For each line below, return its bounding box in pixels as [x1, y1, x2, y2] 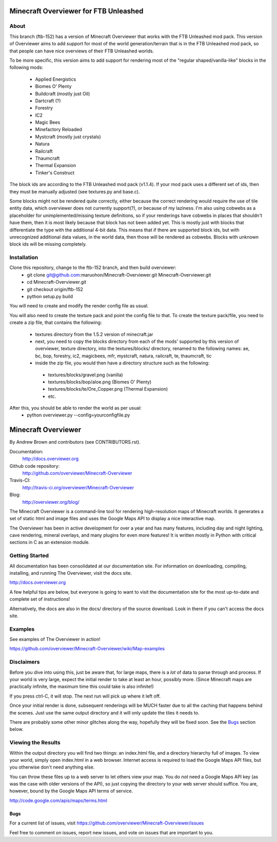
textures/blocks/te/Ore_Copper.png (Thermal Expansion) [48, 386, 168, 392]
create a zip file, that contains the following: [9, 319, 102, 326]
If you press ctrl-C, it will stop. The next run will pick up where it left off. [9, 693, 161, 699]
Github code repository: [9, 463, 60, 469]
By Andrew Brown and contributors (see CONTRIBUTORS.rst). [9, 439, 141, 445]
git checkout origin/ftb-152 [27, 286, 83, 292]
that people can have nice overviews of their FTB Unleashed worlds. [9, 48, 154, 54]
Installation [9, 254, 38, 261]
